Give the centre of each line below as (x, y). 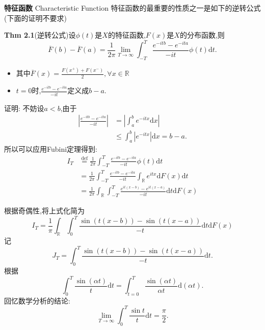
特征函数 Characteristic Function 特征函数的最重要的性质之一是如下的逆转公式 (132, 8)
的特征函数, (127, 35)
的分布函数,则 (202, 35)
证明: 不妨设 (24, 108)
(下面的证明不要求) (35, 18)
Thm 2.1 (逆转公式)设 (40, 35)
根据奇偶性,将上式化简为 (44, 211)
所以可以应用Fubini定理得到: (51, 148)
